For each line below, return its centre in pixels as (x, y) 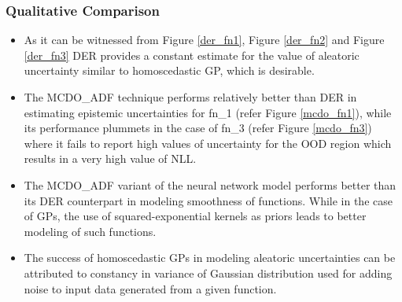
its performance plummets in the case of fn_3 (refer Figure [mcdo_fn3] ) (198, 128)
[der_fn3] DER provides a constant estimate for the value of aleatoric (192, 55)
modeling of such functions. (90, 231)
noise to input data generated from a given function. (150, 288)
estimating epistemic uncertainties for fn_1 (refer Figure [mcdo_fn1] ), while (208, 112)
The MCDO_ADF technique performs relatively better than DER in (190, 97)
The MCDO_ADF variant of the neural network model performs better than (210, 184)
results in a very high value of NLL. (110, 158)
